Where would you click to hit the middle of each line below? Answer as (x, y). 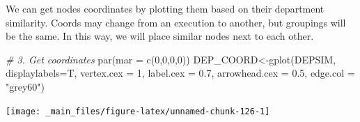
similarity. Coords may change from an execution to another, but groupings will (176, 22)
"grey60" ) (25, 86)
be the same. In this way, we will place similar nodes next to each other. (160, 36)
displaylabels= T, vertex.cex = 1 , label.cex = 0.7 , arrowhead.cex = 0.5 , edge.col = (180, 73)
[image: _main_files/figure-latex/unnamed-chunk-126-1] (138, 111)
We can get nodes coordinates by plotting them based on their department (165, 8)
